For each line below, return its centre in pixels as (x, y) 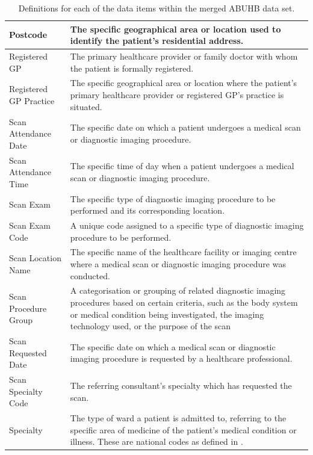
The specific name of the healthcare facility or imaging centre (183, 252)
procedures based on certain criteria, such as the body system (184, 302)
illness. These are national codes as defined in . (156, 441)
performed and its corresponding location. (147, 210)
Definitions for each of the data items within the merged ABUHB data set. (156, 8)
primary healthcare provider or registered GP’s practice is (177, 95)
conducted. (90, 275)
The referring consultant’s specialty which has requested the (181, 385)
